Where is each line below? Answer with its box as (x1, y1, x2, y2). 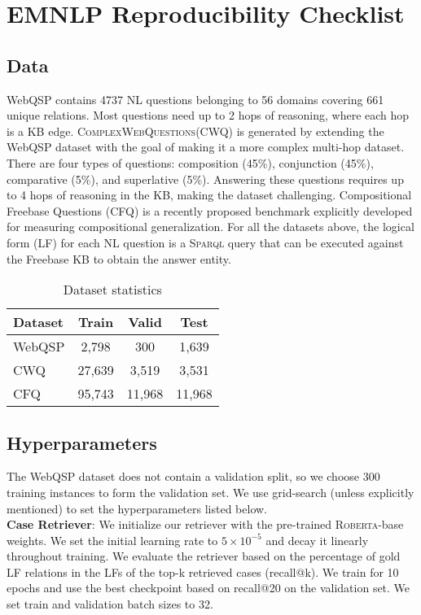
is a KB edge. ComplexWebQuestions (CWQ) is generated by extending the (7, 122, 384, 139)
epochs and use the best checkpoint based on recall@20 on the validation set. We (7, 579, 410, 596)
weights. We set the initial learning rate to (7, 531, 218, 548)
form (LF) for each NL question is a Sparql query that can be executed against (7, 233, 404, 251)
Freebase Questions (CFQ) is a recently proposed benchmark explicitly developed (7, 202, 413, 219)
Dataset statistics (63, 280, 162, 299)
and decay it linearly (265, 531, 369, 548)
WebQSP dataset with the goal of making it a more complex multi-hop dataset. (7, 138, 405, 155)
